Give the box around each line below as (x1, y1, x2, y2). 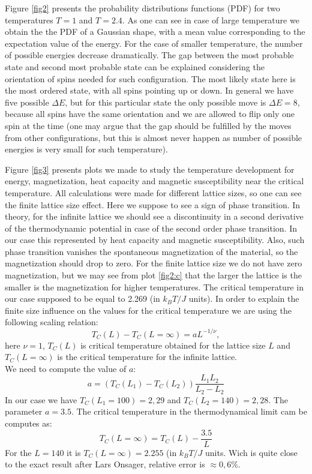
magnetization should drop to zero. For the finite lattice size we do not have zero (5, 257, 302, 269)
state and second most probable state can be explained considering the (5, 60, 265, 73)
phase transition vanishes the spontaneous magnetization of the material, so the (5, 245, 298, 257)
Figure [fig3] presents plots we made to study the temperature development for (5, 163, 295, 175)
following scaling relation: (5, 316, 98, 328)
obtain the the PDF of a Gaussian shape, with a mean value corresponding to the (5, 25, 305, 38)
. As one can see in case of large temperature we (122, 13, 299, 26)
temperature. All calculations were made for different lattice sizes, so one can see (5, 186, 302, 199)
